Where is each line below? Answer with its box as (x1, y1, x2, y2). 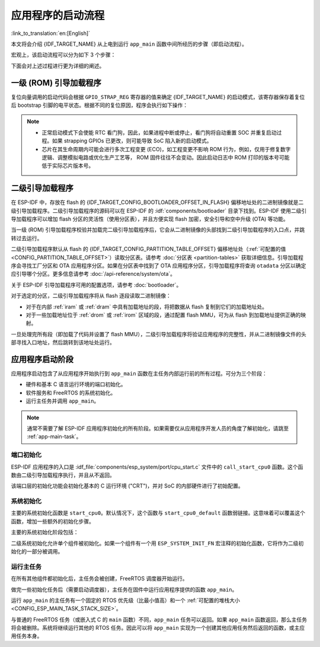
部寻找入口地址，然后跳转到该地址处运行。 (11, 339, 115, 346)
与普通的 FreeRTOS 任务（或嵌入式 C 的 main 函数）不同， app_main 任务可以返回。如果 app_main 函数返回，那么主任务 (11, 616, 308, 623)
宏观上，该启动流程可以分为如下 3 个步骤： (11, 51, 116, 59)
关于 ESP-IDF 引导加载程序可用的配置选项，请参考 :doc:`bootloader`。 (11, 281, 182, 288)
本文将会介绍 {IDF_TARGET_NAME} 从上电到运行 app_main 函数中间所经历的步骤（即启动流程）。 (11, 40, 248, 47)
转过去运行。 (11, 234, 43, 241)
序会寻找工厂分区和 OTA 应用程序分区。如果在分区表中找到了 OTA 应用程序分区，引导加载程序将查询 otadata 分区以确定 (11, 262, 306, 269)
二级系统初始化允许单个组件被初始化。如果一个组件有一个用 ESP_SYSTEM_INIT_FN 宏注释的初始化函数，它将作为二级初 (11, 540, 304, 547)
